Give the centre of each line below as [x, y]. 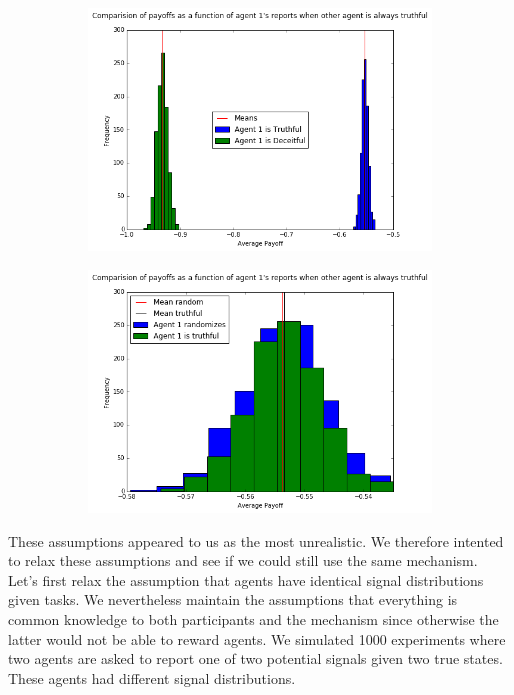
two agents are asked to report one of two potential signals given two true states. [255, 658]
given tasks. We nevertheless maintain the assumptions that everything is [233, 599]
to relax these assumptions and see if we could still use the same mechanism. [243, 560]
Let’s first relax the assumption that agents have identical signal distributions [246, 579]
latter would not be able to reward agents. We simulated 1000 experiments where [257, 638]
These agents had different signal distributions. [152, 677]
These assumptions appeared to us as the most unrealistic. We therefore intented [256, 540]
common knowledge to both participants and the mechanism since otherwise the [253, 619]
